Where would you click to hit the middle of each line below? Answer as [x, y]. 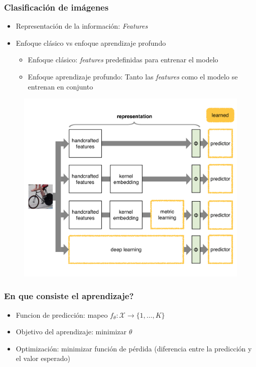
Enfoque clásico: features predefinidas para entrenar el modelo [123, 60]
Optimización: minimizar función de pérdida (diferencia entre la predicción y [134, 348]
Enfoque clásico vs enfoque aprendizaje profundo [91, 42]
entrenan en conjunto [60, 86]
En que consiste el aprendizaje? [69, 296]
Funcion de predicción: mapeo [62, 314]
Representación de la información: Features [82, 26]
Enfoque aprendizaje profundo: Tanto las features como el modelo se [133, 76]
